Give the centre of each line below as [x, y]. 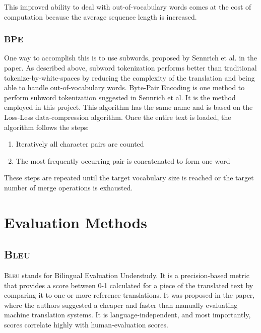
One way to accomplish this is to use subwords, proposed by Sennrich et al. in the [130, 58]
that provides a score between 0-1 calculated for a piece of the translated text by [129, 285]
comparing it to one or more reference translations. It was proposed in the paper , [129, 295]
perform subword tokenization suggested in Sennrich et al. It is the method [120, 97]
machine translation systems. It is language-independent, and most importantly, [127, 315]
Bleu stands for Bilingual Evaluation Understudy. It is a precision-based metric [127, 275]
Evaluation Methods [76, 222]
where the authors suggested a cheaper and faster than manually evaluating [121, 305]
